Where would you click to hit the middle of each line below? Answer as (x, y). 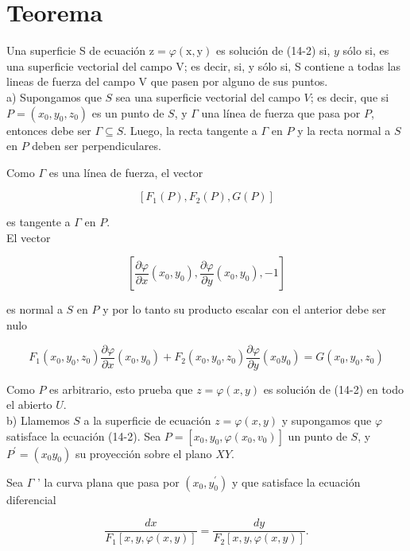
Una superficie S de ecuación (76, 50)
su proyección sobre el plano (143, 453)
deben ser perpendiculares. (97, 146)
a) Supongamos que (54, 96)
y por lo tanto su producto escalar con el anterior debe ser (244, 309)
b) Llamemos (38, 420)
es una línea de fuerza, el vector (126, 172)
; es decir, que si (350, 96)
